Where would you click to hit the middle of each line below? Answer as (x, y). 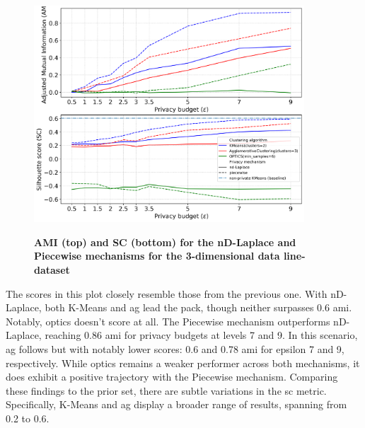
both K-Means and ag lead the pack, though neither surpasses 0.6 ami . (198, 307)
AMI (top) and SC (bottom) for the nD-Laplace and (165, 242)
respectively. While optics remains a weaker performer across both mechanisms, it (183, 363)
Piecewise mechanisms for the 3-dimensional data (157, 256)
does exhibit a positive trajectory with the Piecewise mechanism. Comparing (172, 377)
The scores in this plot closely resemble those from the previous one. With (167, 293)
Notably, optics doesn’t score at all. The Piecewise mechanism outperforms (168, 321)
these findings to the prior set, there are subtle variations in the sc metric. (166, 390)
